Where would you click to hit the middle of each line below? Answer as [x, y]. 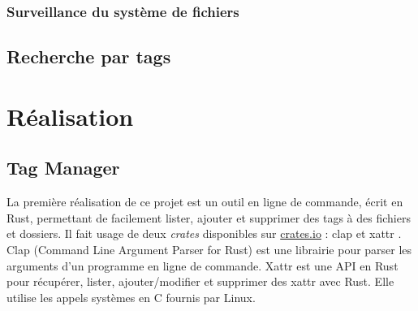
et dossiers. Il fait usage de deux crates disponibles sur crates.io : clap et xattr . [204, 233]
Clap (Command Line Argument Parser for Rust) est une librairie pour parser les [209, 249]
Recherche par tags [89, 56]
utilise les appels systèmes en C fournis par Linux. [131, 297]
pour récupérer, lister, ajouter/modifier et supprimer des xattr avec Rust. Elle [200, 281]
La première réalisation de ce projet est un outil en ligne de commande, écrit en [205, 202]
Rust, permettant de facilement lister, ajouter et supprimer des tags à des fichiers [209, 217]
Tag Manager [63, 168]
